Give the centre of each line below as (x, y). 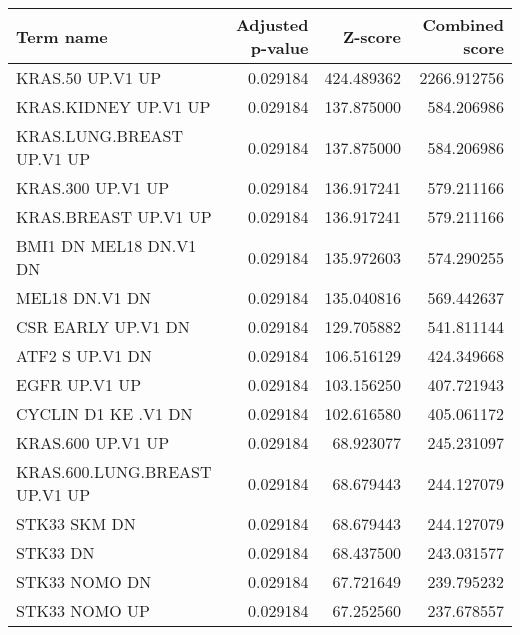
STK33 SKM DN (76, 523)
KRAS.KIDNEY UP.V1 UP (113, 106)
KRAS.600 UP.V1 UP (93, 442)
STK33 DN (55, 552)
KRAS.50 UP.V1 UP (89, 77)
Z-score (371, 36)
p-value (279, 47)
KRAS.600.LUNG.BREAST (114, 471)
